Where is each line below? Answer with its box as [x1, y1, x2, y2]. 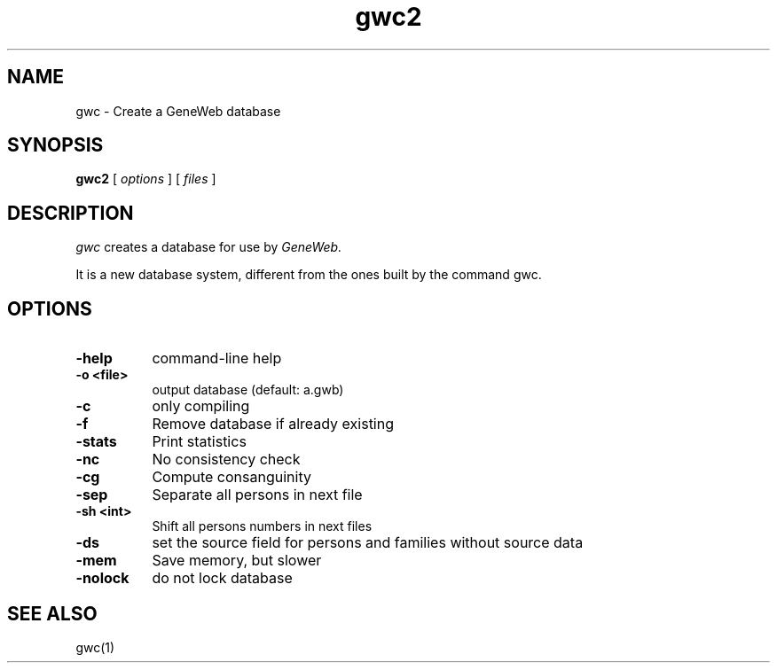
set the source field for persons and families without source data [152, 534, 584, 552]
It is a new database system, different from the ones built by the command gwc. [75, 267, 542, 283]
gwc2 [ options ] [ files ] [75, 171, 216, 187]
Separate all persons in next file [152, 486, 363, 504]
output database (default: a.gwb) [152, 382, 344, 398]
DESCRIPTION [7, 201, 134, 224]
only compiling [152, 397, 250, 416]
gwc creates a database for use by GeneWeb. [75, 239, 342, 255]
